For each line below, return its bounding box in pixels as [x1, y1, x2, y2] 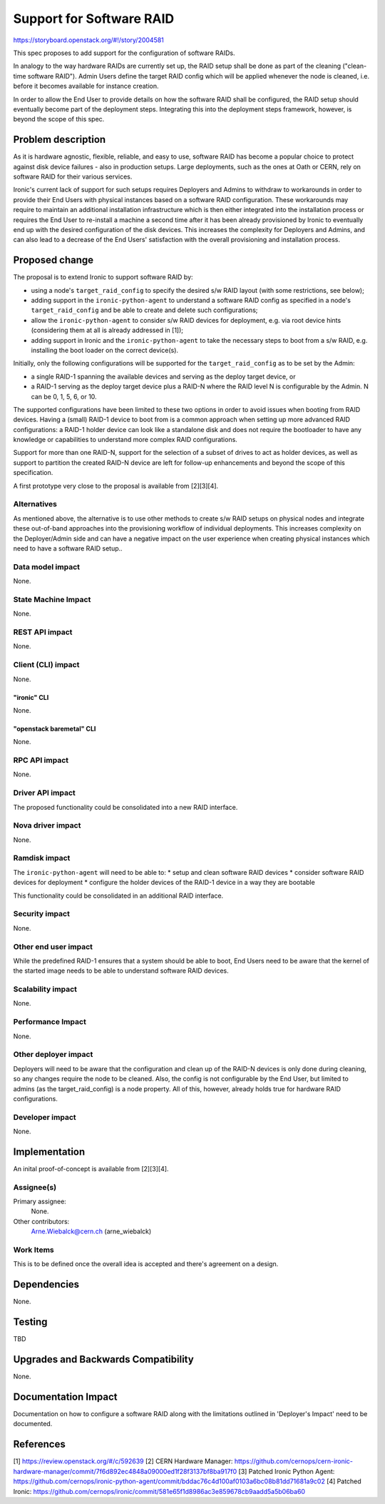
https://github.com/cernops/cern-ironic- [234, 1457, 353, 1465]
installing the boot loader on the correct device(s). [31, 346, 178, 354]
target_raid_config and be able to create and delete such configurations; [31, 306, 258, 314]
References [13, 1438, 66, 1450]
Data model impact [13, 561, 81, 571]
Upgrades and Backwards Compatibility [13, 1353, 194, 1365]
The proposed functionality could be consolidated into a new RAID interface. [13, 803, 238, 811]
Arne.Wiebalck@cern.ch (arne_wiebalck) [31, 1227, 152, 1235]
